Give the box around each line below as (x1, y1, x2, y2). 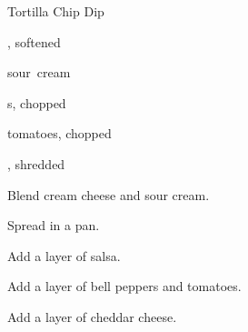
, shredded (7, 154, 65, 173)
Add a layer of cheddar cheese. (7, 307, 177, 326)
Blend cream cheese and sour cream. (7, 185, 210, 204)
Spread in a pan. (7, 216, 100, 235)
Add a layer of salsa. (7, 246, 121, 265)
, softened (7, 32, 61, 51)
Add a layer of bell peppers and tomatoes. (7, 277, 242, 296)
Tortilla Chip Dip (7, 2, 104, 20)
